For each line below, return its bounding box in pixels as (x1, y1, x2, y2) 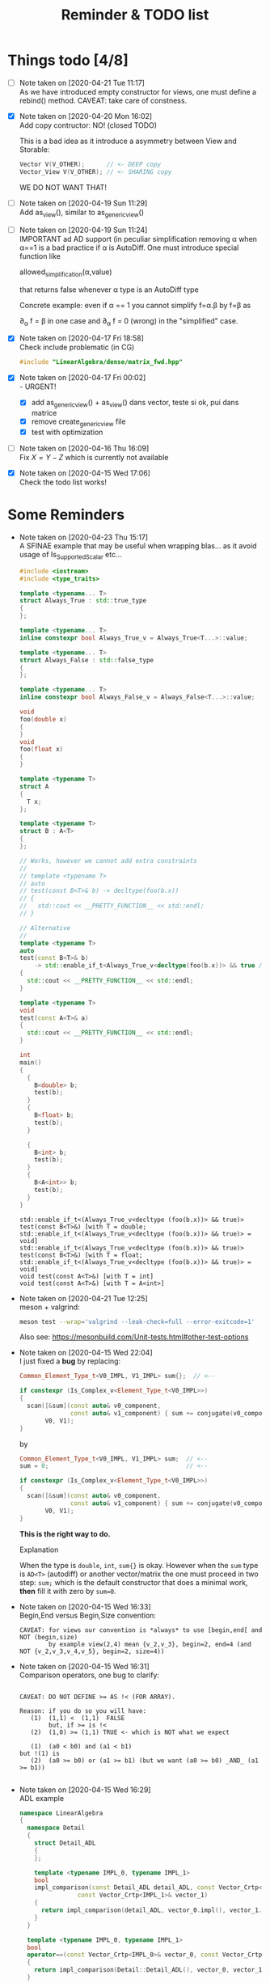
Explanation (19, 1545, 59, 1554)
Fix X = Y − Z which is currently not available (19, 453, 169, 463)
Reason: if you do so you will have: (19, 1706, 147, 1715)
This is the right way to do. (19, 1528, 111, 1538)
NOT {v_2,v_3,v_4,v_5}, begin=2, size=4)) (19, 1647, 165, 1655)
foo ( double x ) (19, 715, 67, 723)
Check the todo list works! (19, 477, 107, 487)
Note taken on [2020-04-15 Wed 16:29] (19, 1785, 151, 1795)
